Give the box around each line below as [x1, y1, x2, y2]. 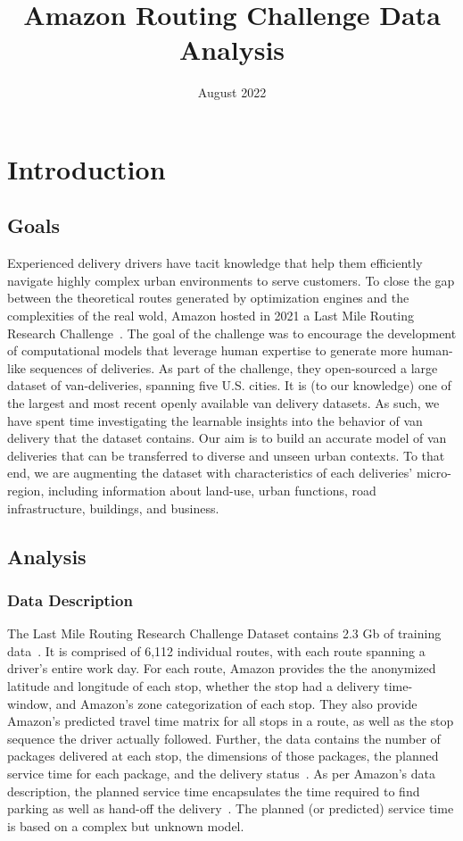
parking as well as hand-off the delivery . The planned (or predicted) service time [7, 799, 454, 818]
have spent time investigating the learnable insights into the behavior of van [7, 411, 423, 429]
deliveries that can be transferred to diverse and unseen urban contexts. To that [7, 445, 445, 464]
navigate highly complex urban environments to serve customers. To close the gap [7, 271, 455, 289]
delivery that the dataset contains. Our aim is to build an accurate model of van [7, 429, 447, 447]
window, [7, 694, 53, 712]
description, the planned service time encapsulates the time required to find [7, 781, 420, 800]
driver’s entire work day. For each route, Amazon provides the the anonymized [7, 659, 436, 678]
